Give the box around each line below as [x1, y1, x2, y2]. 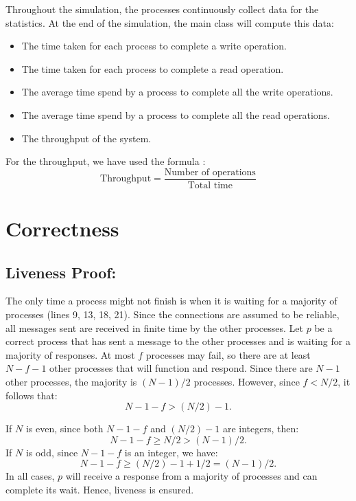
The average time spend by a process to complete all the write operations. [21, 85, 333, 99]
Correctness [5, 214, 119, 242]
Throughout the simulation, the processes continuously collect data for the [5, 2, 319, 16]
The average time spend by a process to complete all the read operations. [21, 107, 330, 122]
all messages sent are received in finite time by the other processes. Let [5, 320, 304, 335]
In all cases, [5, 469, 55, 483]
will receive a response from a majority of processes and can [65, 469, 318, 483]
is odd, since [25, 445, 78, 459]
